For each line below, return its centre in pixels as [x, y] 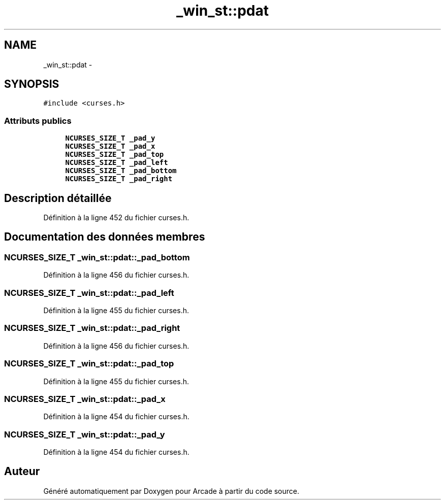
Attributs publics [38, 121]
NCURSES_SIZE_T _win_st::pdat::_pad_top [89, 364]
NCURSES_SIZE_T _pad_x [110, 146]
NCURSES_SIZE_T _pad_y [110, 138]
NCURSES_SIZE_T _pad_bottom [121, 171]
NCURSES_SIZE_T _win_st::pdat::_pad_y [85, 434]
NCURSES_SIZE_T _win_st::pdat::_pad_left [89, 293]
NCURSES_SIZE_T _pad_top [115, 155]
